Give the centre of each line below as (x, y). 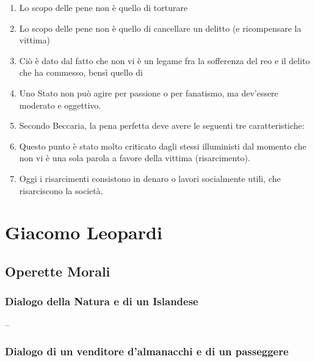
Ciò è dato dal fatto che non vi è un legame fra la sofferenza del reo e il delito (165, 60)
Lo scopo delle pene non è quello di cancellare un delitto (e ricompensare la (160, 28)
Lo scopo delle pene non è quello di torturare (103, 7)
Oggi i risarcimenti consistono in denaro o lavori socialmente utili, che (150, 178)
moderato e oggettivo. (60, 105)
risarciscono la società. (61, 190)
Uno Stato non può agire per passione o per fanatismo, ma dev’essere (149, 92)
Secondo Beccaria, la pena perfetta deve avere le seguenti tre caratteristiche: (162, 125)
